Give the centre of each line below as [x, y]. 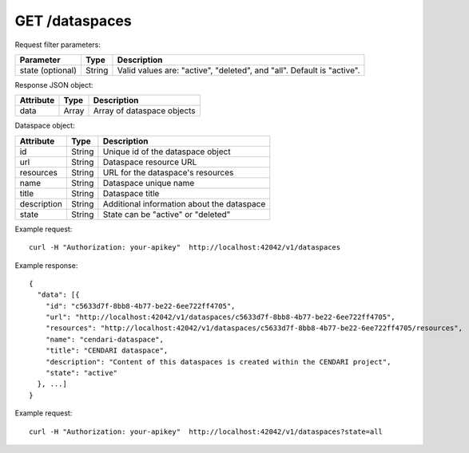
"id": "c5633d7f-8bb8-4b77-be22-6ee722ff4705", [140, 306]
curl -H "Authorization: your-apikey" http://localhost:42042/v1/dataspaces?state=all [206, 431]
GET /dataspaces [73, 21]
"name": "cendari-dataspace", [104, 339]
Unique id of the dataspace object [167, 152]
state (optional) [48, 70]
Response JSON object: [54, 85]
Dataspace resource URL [150, 162]
